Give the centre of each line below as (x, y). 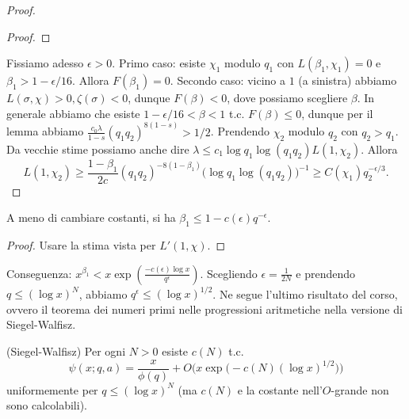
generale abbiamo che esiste (73, 113)
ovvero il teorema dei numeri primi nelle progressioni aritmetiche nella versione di (204, 309)
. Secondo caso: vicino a (227, 80)
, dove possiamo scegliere (287, 98)
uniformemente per (52, 389)
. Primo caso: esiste (159, 63)
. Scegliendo (229, 273)
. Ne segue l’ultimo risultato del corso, (305, 293)
